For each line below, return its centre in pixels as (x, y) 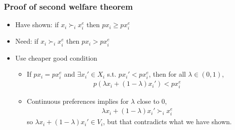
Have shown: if (37, 24)
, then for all (167, 74)
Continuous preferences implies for (78, 101)
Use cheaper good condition (56, 57)
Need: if (27, 41)
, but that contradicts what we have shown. (168, 122)
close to (148, 101)
